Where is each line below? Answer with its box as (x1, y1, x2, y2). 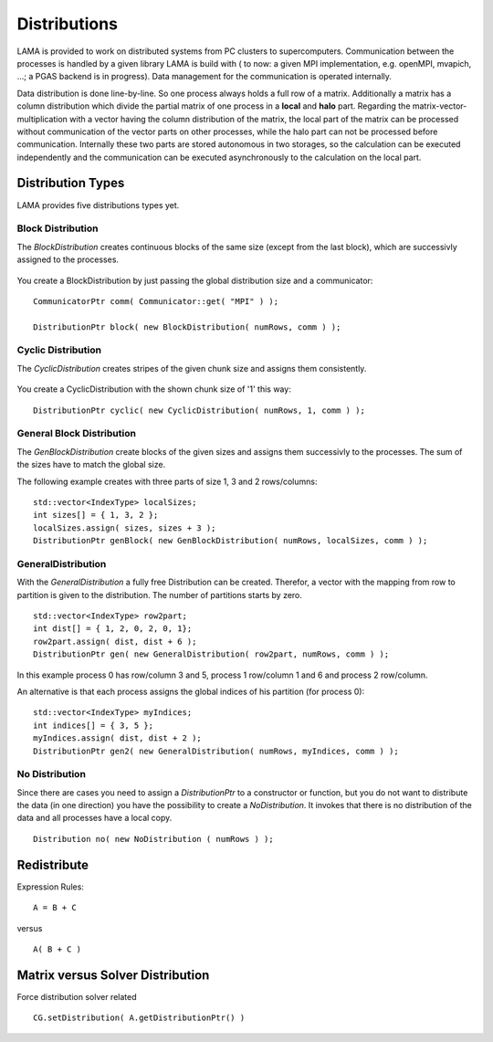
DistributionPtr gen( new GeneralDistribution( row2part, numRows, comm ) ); (33, 649, 390, 659)
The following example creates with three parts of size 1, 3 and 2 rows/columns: (16, 476, 318, 487)
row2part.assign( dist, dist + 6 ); (33, 636, 197, 647)
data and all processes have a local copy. (16, 813, 173, 824)
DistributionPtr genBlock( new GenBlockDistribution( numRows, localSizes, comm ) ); (33, 535, 428, 546)
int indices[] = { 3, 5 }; (33, 720, 154, 731)
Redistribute (16, 857, 89, 872)
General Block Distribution (16, 427, 137, 440)
